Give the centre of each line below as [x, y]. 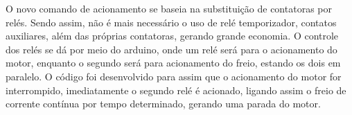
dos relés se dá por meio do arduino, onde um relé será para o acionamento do [171, 49]
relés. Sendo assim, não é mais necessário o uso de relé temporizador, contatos [171, 22]
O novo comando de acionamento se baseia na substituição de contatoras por [169, 8]
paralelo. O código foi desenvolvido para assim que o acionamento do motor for [174, 76]
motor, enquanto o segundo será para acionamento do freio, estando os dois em [173, 63]
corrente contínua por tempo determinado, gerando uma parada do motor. [163, 104]
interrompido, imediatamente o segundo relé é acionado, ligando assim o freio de [176, 90]
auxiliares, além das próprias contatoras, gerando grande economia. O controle [172, 36]
